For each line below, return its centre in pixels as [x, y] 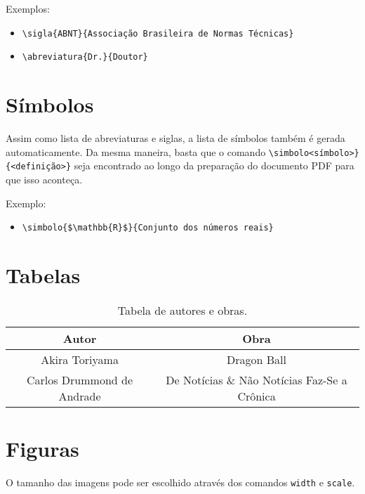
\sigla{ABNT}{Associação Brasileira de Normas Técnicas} [158, 33]
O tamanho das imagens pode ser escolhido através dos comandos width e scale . [180, 482]
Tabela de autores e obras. [182, 310]
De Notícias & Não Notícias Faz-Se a [257, 379]
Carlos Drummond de [80, 379]
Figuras [42, 449]
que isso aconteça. [44, 179]
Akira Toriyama [80, 359]
